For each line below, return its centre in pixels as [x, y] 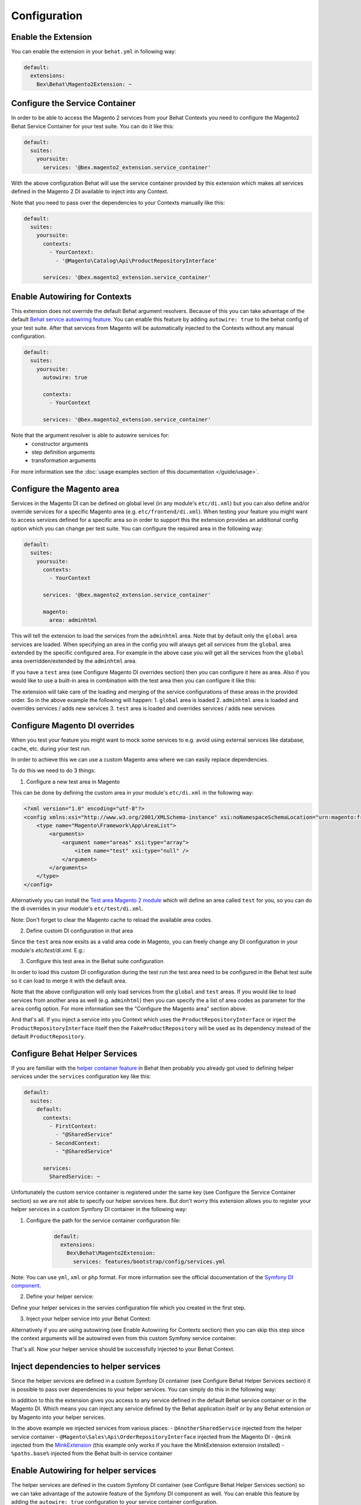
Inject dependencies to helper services [86, 1367]
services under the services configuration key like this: [81, 1076]
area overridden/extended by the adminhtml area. [74, 661]
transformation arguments [64, 461]
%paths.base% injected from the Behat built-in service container [92, 1453]
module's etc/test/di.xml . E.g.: [48, 950]
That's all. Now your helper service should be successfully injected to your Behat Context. [123, 1349]
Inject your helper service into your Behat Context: [89, 1319]
